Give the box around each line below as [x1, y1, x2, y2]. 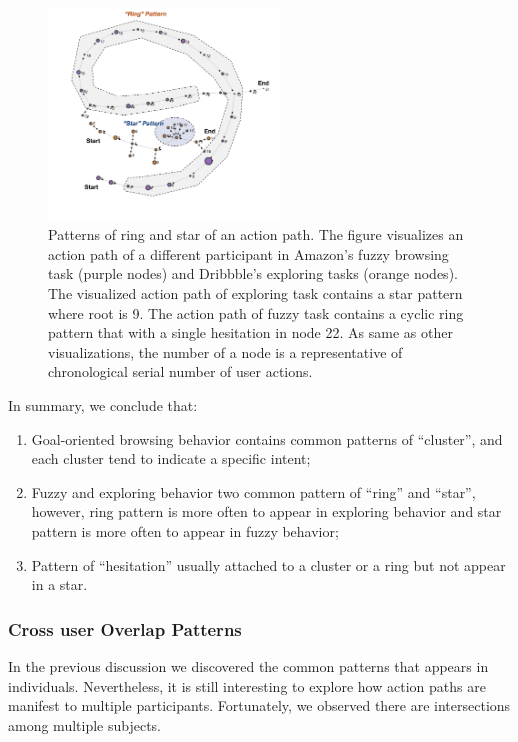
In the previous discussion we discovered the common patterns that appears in [8, 656, 489, 676]
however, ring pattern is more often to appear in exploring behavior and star [31, 501, 502, 522]
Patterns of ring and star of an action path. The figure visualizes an [48, 224, 464, 245]
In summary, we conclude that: [8, 395, 198, 416]
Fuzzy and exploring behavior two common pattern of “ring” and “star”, [31, 481, 476, 502]
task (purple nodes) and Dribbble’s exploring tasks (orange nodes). [48, 263, 458, 284]
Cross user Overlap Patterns [8, 616, 242, 641]
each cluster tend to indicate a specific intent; [31, 448, 311, 469]
